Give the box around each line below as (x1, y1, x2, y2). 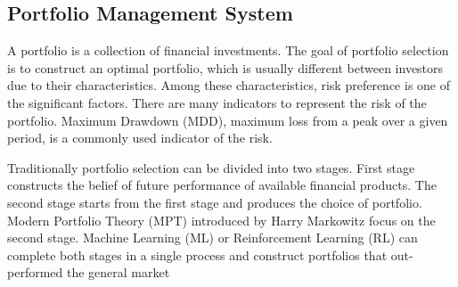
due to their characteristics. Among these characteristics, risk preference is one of (7, 76, 451, 94)
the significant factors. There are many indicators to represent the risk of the (7, 93, 427, 111)
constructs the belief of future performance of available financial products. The (7, 176, 437, 194)
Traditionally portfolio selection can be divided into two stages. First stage (7, 158, 415, 176)
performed (7, 263, 63, 282)
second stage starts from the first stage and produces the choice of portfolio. (7, 193, 422, 211)
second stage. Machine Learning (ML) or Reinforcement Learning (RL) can (7, 228, 418, 247)
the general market (66, 263, 170, 282)
